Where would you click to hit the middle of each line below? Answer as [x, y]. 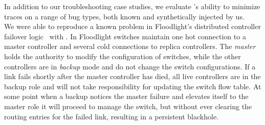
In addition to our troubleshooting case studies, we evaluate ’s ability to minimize [132, 6]
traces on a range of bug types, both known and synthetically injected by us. [124, 16]
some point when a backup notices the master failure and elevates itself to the [126, 96]
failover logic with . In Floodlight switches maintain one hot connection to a [125, 36]
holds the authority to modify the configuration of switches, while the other [123, 56]
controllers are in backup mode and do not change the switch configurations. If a [130, 66]
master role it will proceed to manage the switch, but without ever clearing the [128, 106]
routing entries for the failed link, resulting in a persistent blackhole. [111, 116]
